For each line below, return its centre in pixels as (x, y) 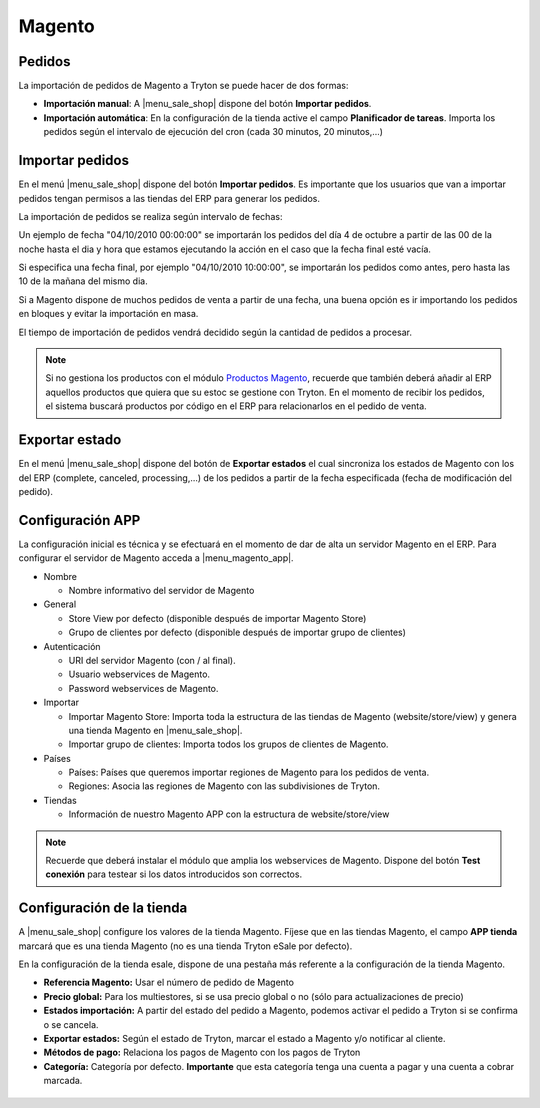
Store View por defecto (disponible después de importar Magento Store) (217, 618)
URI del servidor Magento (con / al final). (152, 660)
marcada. (63, 1081)
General (60, 604)
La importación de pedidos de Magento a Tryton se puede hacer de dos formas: (183, 86)
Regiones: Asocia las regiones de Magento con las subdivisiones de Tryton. (224, 786)
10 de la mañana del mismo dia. (83, 281)
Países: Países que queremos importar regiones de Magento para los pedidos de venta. (249, 772)
